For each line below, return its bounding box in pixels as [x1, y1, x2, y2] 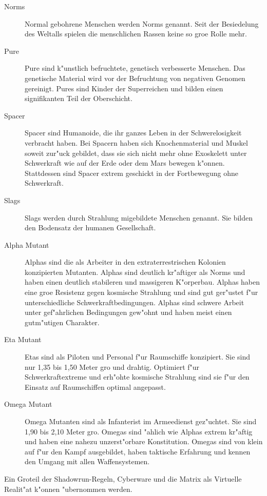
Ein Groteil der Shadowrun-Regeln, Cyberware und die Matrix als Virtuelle [4, 473, 242, 484]
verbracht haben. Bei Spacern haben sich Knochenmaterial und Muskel [25, 137, 248, 148]
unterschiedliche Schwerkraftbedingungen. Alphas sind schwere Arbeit [25, 296, 244, 307]
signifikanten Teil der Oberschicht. [25, 93, 132, 104]
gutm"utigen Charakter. [25, 316, 100, 327]
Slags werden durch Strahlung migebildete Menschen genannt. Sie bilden [25, 212, 253, 223]
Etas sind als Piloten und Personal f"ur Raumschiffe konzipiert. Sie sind [25, 351, 251, 362]
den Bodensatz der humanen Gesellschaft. [25, 222, 156, 233]
